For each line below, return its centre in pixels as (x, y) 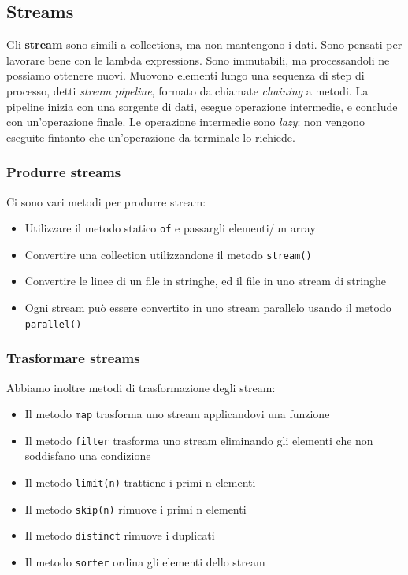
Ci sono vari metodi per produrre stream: (106, 201)
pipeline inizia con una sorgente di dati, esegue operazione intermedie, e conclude (202, 106)
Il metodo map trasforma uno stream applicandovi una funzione (177, 414)
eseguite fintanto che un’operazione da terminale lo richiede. (151, 137)
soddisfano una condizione (88, 456)
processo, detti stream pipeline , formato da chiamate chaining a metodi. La (187, 90)
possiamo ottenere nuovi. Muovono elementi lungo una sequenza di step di (185, 75)
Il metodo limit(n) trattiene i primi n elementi (140, 482)
